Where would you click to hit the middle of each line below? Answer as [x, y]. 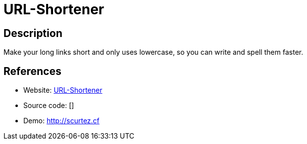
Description [33, 33]
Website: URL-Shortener [63, 90]
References [32, 71]
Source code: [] [49, 106]
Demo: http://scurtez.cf [61, 121]
